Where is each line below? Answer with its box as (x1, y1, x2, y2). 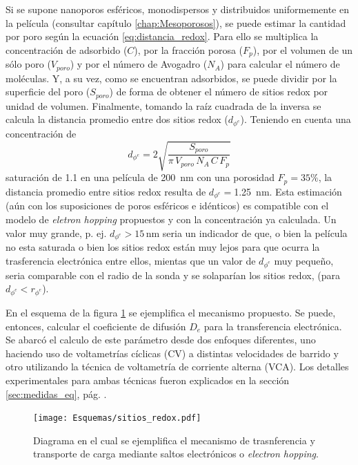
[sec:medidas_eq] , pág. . (6, 386, 107, 401)
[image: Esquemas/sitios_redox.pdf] (33, 413, 201, 424)
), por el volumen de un (252, 42, 353, 57)
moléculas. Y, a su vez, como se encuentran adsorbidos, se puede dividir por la (6, 70, 337, 85)
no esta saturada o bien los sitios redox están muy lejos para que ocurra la (6, 240, 320, 254)
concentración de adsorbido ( (6, 42, 128, 57)
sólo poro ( (6, 57, 51, 71)
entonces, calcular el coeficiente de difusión (6, 319, 186, 333)
